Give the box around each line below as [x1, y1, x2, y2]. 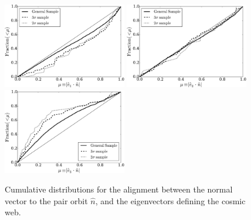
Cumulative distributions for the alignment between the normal [5, 183, 233, 195]
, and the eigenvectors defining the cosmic [95, 194, 246, 207]
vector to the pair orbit [5, 194, 88, 207]
